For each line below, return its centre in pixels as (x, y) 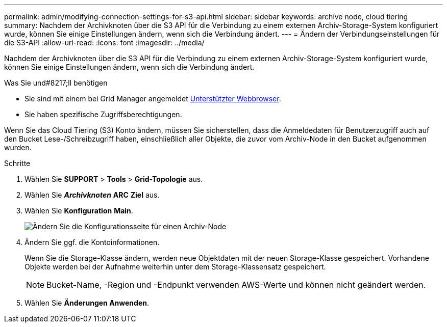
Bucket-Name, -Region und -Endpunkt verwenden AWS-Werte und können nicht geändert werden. (236, 285)
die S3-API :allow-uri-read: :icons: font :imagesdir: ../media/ (104, 43)
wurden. (18, 147)
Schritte (17, 163)
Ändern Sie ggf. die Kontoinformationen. (92, 242)
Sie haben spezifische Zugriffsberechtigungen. (103, 114)
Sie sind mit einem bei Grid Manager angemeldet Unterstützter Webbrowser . (153, 99)
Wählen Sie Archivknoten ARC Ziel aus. (92, 195)
